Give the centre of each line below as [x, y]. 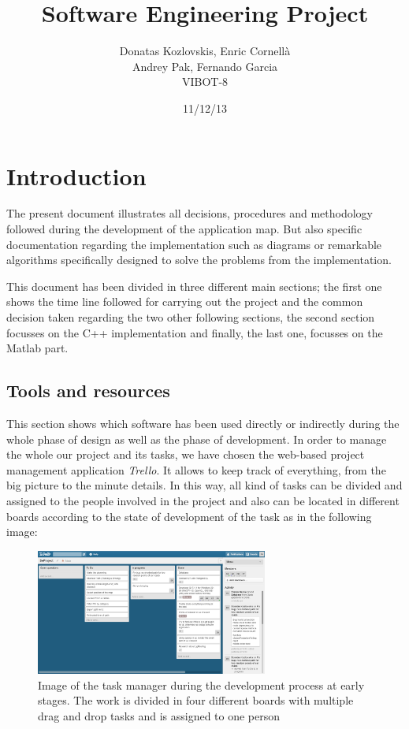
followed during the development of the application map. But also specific [184, 229]
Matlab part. [37, 348]
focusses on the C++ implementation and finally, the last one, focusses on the [195, 332]
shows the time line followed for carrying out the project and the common [185, 301]
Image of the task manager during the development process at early [201, 684]
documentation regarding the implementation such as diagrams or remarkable [194, 244]
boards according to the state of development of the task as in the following [189, 516]
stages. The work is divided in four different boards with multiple [196, 700]
